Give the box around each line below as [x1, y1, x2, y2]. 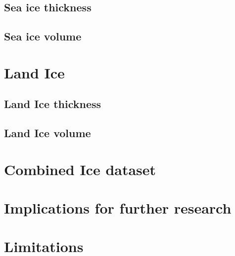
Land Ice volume [4, 125, 91, 141]
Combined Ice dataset [4, 159, 156, 179]
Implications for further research [4, 198, 232, 218]
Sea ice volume [4, 29, 82, 44]
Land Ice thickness [4, 96, 101, 111]
